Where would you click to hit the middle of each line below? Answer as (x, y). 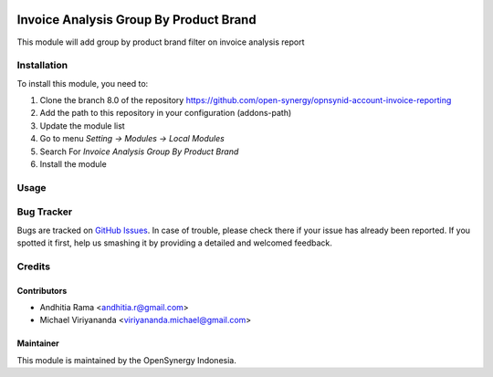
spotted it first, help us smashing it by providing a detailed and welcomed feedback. (174, 243)
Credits (33, 267)
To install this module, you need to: (83, 83)
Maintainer (38, 343)
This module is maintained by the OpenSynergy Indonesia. (126, 360)
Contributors (42, 290)
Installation (42, 66)
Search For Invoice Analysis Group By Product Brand (139, 152)
